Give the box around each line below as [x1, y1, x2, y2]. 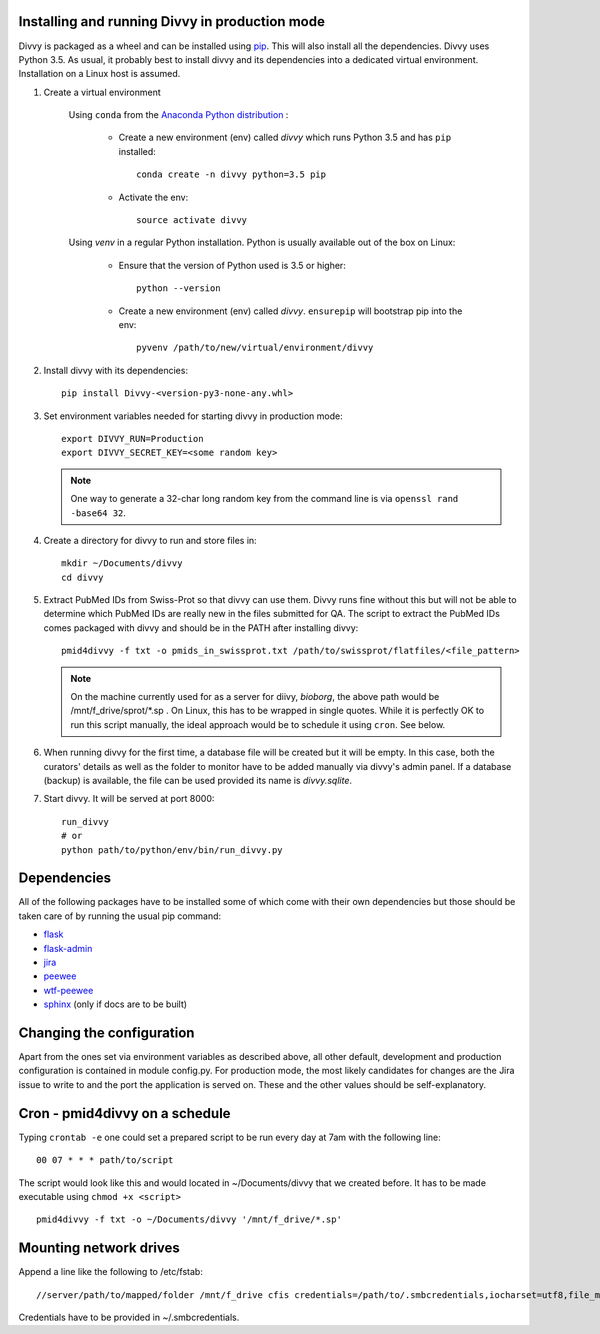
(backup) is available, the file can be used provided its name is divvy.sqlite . [43, 774, 353, 786]
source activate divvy [136, 215, 248, 226]
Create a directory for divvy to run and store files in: [43, 534, 257, 546]
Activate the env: [118, 191, 189, 203]
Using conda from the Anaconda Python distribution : [68, 109, 289, 121]
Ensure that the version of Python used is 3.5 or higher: [118, 259, 347, 271]
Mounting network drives [18, 1240, 180, 1257]
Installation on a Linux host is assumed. [18, 68, 181, 80]
